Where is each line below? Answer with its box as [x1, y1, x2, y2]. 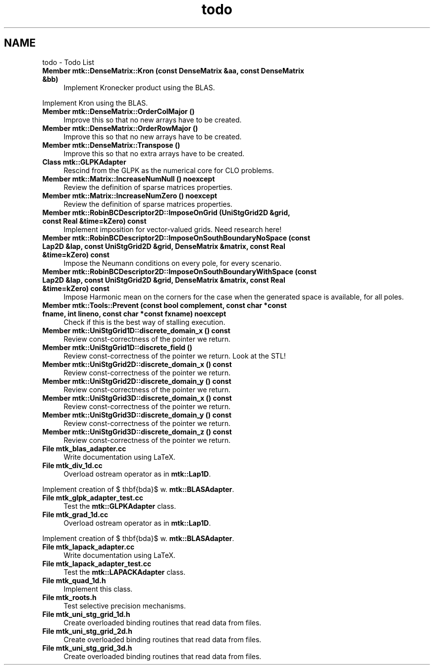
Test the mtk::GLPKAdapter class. [63, 501, 176, 510]
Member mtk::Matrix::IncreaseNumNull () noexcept [42, 174, 215, 183]
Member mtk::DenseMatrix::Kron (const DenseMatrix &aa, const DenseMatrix [42, 66, 304, 75]
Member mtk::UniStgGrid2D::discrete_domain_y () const [42, 376, 231, 385]
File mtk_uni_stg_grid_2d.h [42, 626, 132, 635]
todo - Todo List [42, 58, 95, 66]
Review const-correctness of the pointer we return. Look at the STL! [63, 351, 286, 360]
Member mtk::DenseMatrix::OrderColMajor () [42, 107, 195, 116]
